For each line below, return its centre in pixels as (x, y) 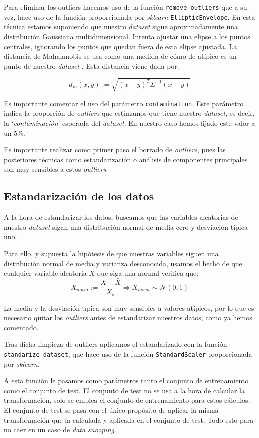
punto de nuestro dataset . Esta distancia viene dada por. (92, 65)
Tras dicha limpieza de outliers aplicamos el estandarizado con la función (116, 344)
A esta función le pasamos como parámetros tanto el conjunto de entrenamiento (126, 381)
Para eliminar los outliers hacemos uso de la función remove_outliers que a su (126, 7)
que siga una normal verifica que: (148, 273)
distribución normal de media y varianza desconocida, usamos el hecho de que (123, 263)
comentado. (21, 327)
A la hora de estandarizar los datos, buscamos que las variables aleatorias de (121, 217)
